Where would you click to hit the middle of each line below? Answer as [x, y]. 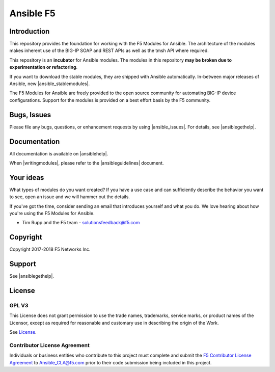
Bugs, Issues [30, 115]
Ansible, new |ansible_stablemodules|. [50, 84]
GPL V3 [19, 306]
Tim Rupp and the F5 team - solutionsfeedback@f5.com [81, 223]
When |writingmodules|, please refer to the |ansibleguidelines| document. [87, 163]
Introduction [30, 31]
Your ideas [27, 178]
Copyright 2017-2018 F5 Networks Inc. [50, 249]
